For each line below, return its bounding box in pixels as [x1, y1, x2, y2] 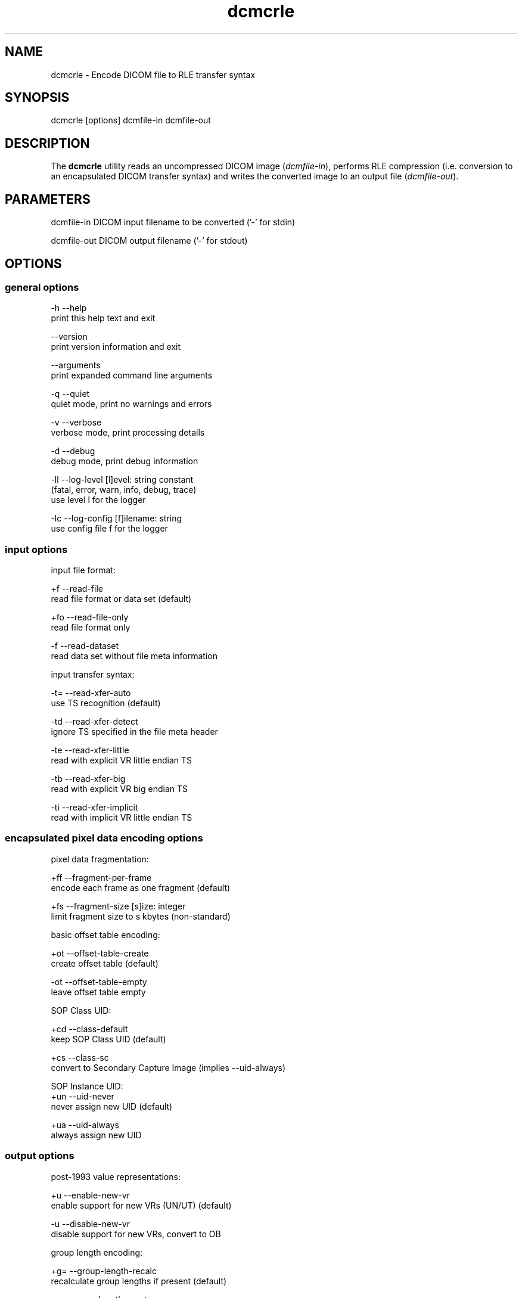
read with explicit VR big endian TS [51, 784, 188, 794]
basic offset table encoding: [51, 929, 160, 940]
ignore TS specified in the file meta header [51, 726, 218, 737]
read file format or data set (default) [51, 594, 192, 604]
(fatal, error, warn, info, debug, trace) [51, 485, 197, 495]
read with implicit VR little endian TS [51, 812, 192, 823]
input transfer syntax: [51, 669, 135, 680]
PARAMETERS [5, 191, 91, 207]
